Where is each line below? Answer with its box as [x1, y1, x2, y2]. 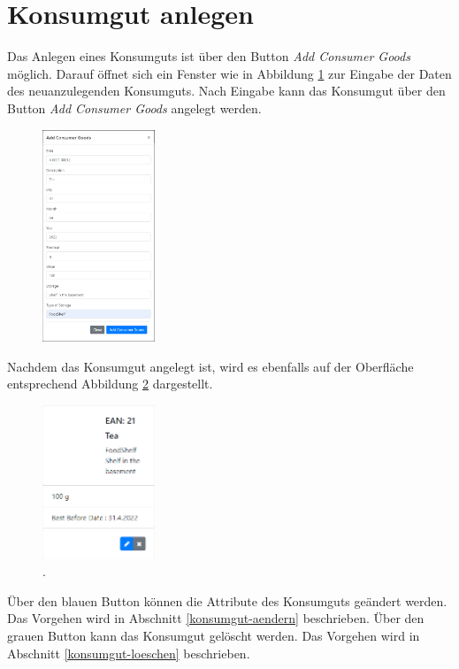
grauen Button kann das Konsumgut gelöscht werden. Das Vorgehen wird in [7, 627, 420, 644]
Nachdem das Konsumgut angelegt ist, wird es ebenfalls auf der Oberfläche [7, 357, 414, 375]
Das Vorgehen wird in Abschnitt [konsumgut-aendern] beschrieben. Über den [7, 609, 425, 627]
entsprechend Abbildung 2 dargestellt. [7, 374, 213, 393]
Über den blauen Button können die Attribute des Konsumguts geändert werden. [7, 591, 448, 610]
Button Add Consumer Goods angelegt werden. [7, 98, 262, 117]
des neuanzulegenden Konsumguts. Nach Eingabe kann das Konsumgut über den [7, 81, 446, 100]
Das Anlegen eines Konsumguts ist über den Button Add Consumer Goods [7, 47, 410, 65]
